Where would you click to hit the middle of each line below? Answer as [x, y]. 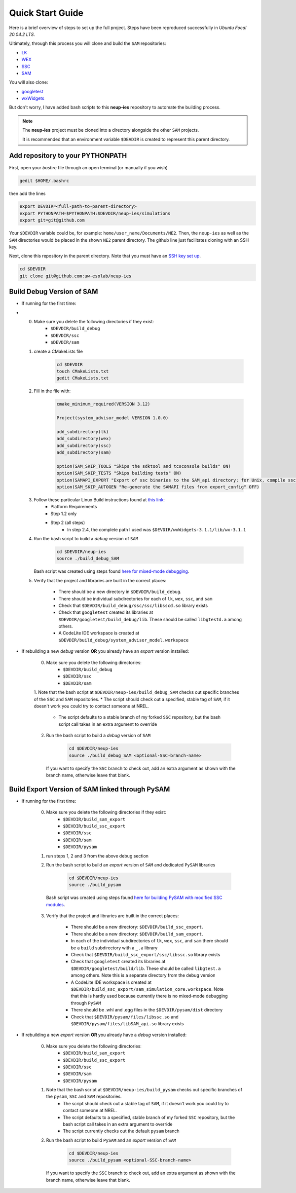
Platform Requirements [74, 507]
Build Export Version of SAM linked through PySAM [90, 789]
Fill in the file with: [52, 391]
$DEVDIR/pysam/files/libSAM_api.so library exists [127, 1023]
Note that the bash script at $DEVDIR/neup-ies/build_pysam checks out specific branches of [144, 1090]
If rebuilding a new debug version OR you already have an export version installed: [105, 651]
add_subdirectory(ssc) [84, 446]
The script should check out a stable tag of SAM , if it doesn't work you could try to [146, 1103]
